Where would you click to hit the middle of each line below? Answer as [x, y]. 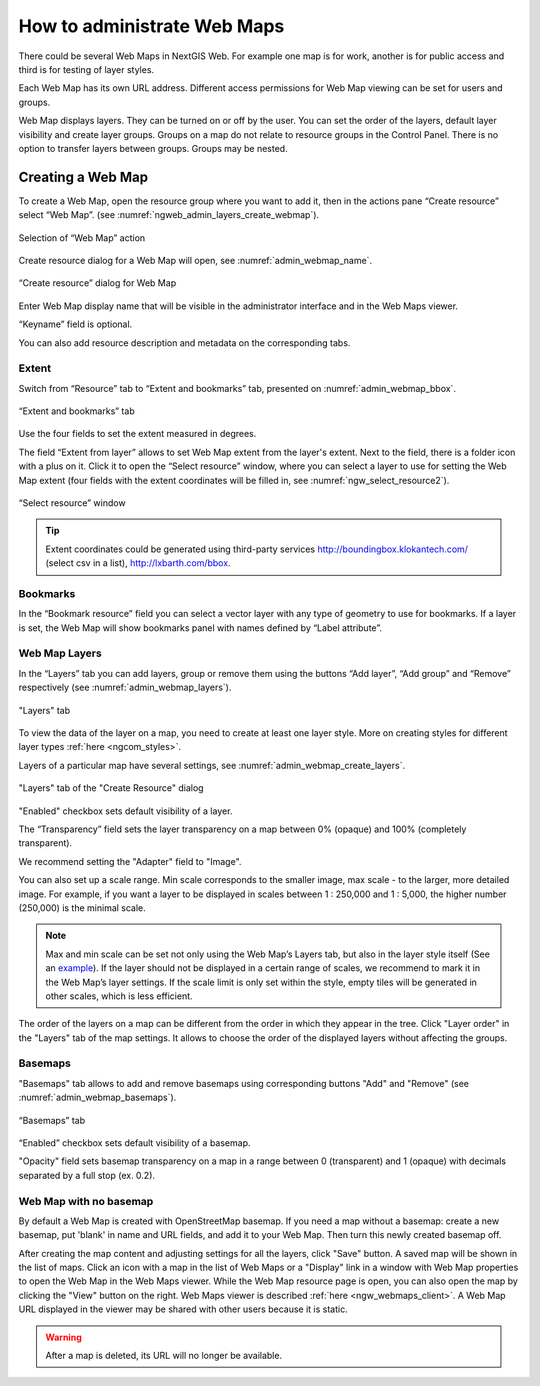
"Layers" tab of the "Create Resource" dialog [111, 788]
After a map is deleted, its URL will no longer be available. [164, 1356]
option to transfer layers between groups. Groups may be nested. [153, 148]
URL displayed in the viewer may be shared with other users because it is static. [183, 1309]
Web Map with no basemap [86, 1201]
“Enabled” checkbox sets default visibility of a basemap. [134, 1142]
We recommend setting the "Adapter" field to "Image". [130, 861]
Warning [63, 1337]
